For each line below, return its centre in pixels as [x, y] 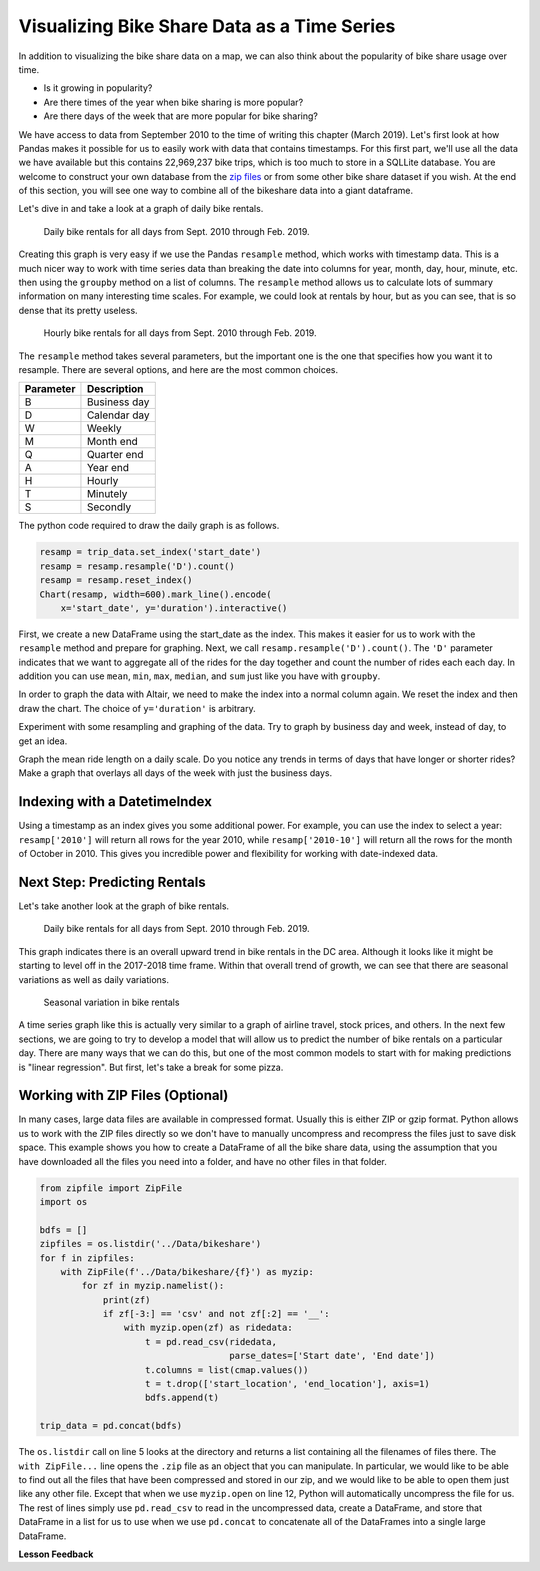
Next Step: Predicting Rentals [112, 881]
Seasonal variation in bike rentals [111, 1002]
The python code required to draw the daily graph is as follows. [149, 526]
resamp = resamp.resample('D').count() [137, 566]
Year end [108, 468]
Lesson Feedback [56, 1554]
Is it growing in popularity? [98, 88]
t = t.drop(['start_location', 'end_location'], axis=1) [287, 1384]
